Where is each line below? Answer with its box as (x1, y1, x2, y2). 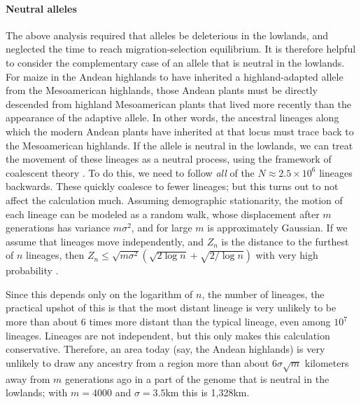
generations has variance (6, 220, 111, 235)
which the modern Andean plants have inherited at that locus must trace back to (6, 123, 354, 138)
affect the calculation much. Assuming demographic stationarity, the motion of (6, 192, 343, 207)
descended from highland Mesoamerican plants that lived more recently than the (6, 96, 351, 111)
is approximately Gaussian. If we (207, 220, 348, 235)
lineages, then (26, 248, 85, 262)
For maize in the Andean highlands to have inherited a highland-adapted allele (6, 69, 344, 83)
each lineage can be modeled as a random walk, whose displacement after (6, 206, 320, 221)
